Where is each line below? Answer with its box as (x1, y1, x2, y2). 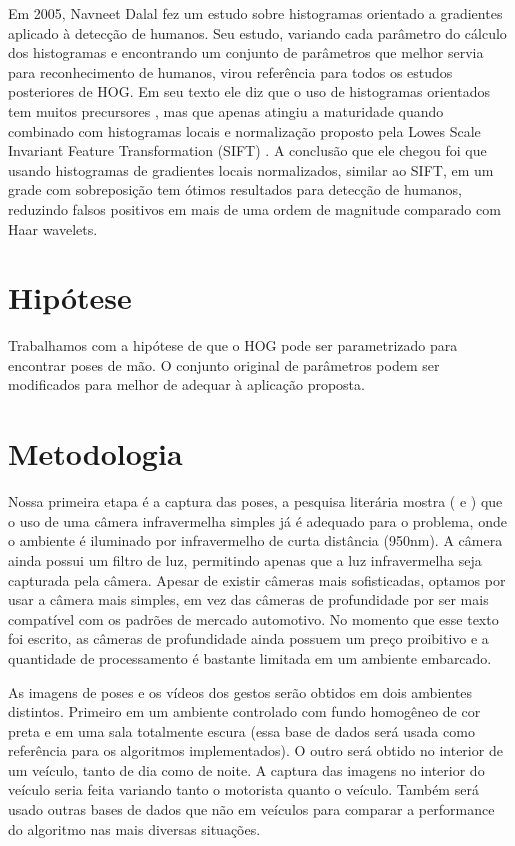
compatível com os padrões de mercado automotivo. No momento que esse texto (8, 608, 499, 629)
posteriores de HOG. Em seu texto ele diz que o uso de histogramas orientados (8, 81, 490, 102)
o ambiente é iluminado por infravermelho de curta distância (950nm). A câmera (8, 530, 503, 551)
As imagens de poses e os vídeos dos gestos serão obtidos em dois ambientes (8, 681, 473, 702)
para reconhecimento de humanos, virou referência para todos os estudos (8, 61, 453, 82)
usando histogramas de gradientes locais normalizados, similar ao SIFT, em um (8, 159, 494, 180)
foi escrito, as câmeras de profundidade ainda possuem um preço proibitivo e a (8, 628, 489, 649)
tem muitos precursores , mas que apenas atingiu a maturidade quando (8, 100, 444, 121)
